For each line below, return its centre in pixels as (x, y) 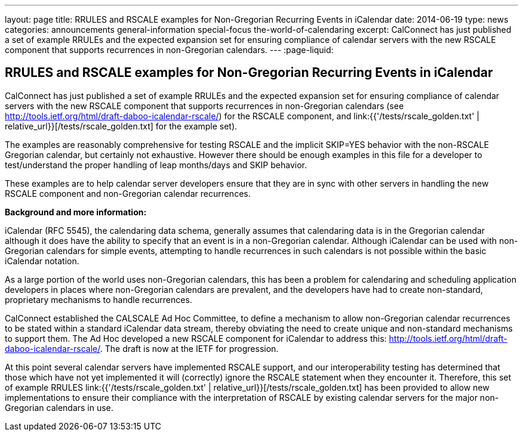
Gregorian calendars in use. (59, 407)
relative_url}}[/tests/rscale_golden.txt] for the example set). (121, 126)
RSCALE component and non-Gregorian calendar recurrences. (128, 193)
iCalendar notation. (42, 261)
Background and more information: (76, 212)
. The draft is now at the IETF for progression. (189, 348)
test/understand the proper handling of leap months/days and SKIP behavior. (156, 165)
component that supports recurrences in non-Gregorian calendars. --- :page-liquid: (169, 50)
